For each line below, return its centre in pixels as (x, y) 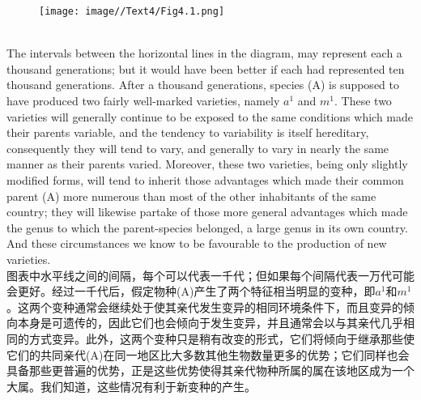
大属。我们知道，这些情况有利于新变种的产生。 (131, 386)
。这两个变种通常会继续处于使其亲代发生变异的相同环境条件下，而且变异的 (205, 306)
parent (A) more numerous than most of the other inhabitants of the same (191, 196)
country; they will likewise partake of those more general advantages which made (207, 212)
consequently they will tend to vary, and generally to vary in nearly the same (198, 148)
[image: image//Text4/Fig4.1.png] (132, 11)
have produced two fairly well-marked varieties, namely (143, 101)
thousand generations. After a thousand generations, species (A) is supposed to (203, 85)
